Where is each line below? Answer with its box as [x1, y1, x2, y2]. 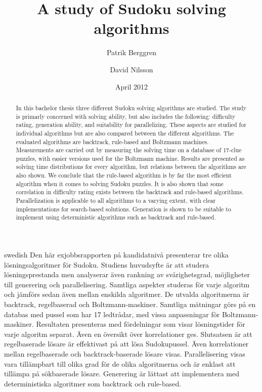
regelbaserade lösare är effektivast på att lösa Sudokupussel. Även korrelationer [4, 338, 249, 349]
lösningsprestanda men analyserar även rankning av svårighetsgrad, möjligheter [4, 269, 250, 280]
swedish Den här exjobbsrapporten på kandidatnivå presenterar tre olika [4, 249, 229, 260]
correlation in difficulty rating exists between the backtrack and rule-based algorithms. [16, 188, 244, 196]
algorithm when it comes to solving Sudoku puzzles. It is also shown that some [16, 179, 224, 188]
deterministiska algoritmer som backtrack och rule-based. [4, 378, 182, 388]
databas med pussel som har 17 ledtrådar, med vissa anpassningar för [4, 309, 220, 319]
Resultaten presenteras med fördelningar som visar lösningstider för [36, 319, 245, 329]
